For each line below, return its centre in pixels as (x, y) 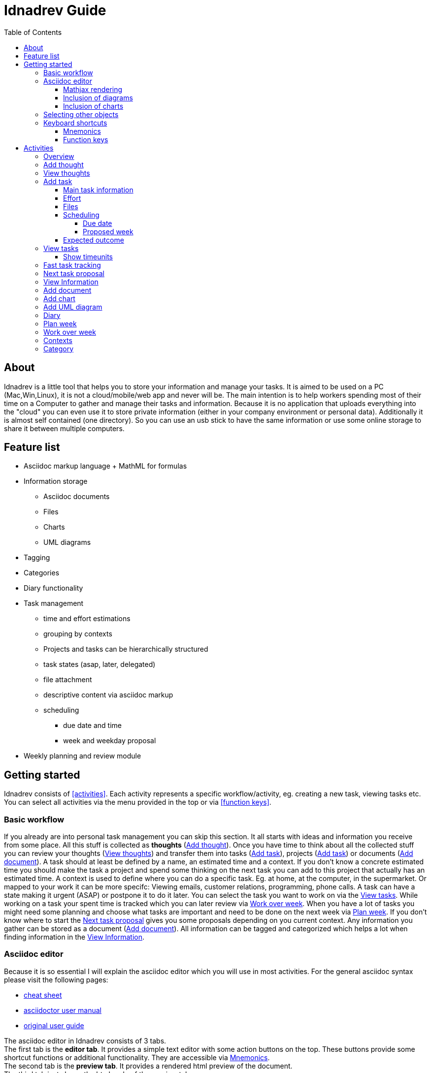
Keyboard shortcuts (75, 123)
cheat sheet (43, 995)
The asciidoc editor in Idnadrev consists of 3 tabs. (85, 1041)
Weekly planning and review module (83, 756)
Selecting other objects (81, 114)
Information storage (56, 481)
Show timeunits (88, 256)
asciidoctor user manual (63, 1010)
